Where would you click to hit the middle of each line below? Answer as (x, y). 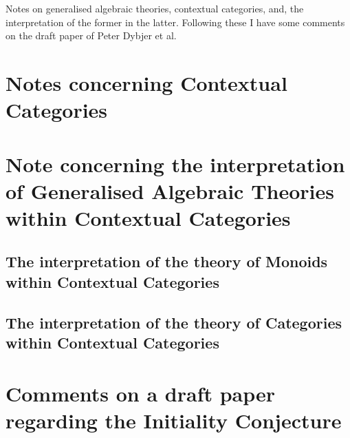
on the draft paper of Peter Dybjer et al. (91, 35)
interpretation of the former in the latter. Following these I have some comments (175, 22)
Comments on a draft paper (141, 393)
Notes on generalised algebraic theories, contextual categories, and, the (155, 8)
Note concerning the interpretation (175, 164)
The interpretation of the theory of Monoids (167, 261)
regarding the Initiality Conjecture (174, 420)
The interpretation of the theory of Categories (174, 322)
